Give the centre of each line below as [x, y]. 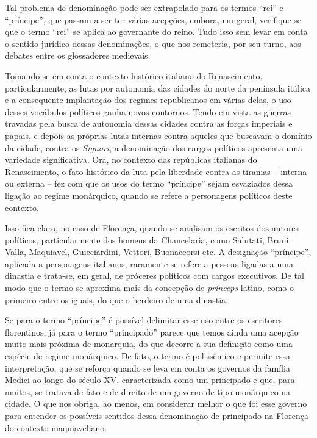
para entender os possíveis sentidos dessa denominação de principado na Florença [157, 415]
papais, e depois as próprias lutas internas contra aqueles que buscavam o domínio [158, 135]
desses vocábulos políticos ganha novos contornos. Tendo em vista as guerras [148, 111]
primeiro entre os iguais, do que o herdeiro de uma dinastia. [116, 299]
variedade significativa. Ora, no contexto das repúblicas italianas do [131, 160]
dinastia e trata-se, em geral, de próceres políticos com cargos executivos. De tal [155, 275]
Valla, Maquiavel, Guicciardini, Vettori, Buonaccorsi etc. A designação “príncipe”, [158, 252]
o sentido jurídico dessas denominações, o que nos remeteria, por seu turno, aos [153, 43]
